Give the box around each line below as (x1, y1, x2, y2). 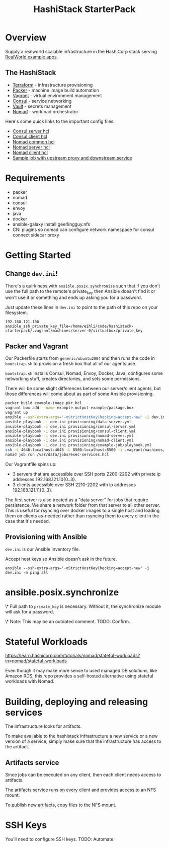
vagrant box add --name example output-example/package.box (5, 405, 134, 411)
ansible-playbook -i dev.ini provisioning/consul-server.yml (5, 424, 136, 429)
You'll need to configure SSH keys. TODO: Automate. (5, 836, 115, 842)
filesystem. (5, 310, 28, 316)
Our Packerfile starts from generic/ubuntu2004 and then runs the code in (5, 355, 155, 361)
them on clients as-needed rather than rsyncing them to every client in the (5, 512, 159, 519)
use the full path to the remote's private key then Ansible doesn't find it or (5, 288, 156, 295)
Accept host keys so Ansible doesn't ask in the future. (5, 556, 117, 562)
